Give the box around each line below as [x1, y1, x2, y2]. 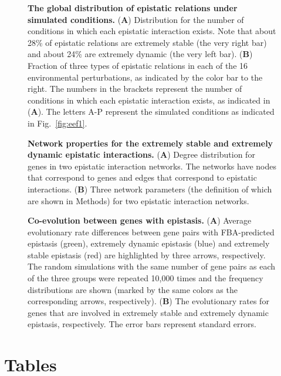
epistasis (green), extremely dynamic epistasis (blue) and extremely [28, 237, 270, 249]
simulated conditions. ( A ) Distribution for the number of [28, 13, 244, 25]
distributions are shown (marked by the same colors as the [28, 283, 238, 295]
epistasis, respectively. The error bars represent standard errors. [28, 318, 256, 330]
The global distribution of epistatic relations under [28, 2, 238, 14]
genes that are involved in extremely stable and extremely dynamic [28, 306, 269, 318]
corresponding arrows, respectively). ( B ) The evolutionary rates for [28, 295, 269, 307]
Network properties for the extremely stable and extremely [28, 137, 273, 149]
